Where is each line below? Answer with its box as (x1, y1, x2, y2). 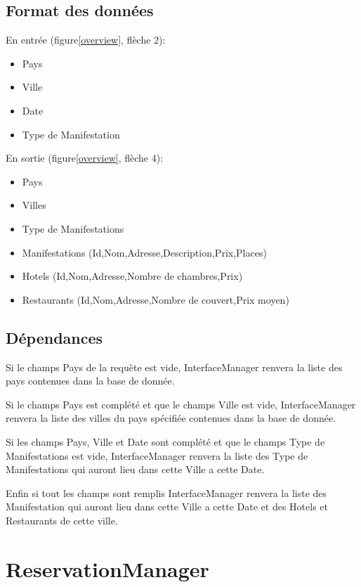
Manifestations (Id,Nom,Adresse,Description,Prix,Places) (22, 245, 267, 259)
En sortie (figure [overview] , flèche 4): (6, 150, 164, 165)
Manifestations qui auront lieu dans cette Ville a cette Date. (6, 462, 265, 477)
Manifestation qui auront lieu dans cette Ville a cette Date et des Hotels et (6, 499, 328, 514)
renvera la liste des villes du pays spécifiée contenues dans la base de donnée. (6, 411, 336, 425)
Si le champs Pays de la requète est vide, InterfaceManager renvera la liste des (6, 359, 343, 374)
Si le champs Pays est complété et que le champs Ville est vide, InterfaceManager (6, 396, 356, 411)
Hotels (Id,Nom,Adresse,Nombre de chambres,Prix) (22, 269, 243, 283)
